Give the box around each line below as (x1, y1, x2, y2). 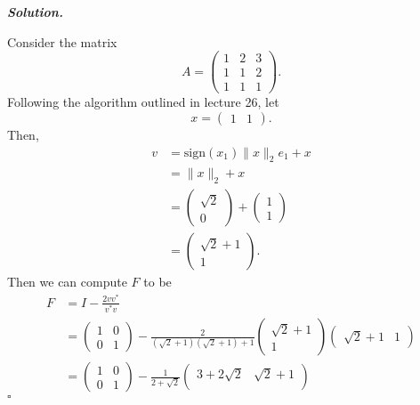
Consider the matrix (7, 32, 117, 51)
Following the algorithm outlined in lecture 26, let (7, 93, 279, 111)
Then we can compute (7, 272, 127, 291)
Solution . (7, 3, 63, 20)
